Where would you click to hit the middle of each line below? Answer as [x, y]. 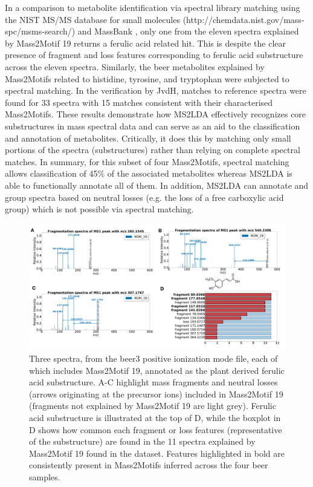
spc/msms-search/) [40, 31]
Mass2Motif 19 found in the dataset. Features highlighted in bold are [157, 453]
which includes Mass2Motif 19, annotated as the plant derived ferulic [157, 370]
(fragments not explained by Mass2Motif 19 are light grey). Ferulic [153, 406]
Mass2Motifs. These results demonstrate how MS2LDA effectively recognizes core [156, 114]
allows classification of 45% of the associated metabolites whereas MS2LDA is [149, 173]
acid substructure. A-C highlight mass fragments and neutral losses [153, 382]
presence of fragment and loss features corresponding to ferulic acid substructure [154, 55]
